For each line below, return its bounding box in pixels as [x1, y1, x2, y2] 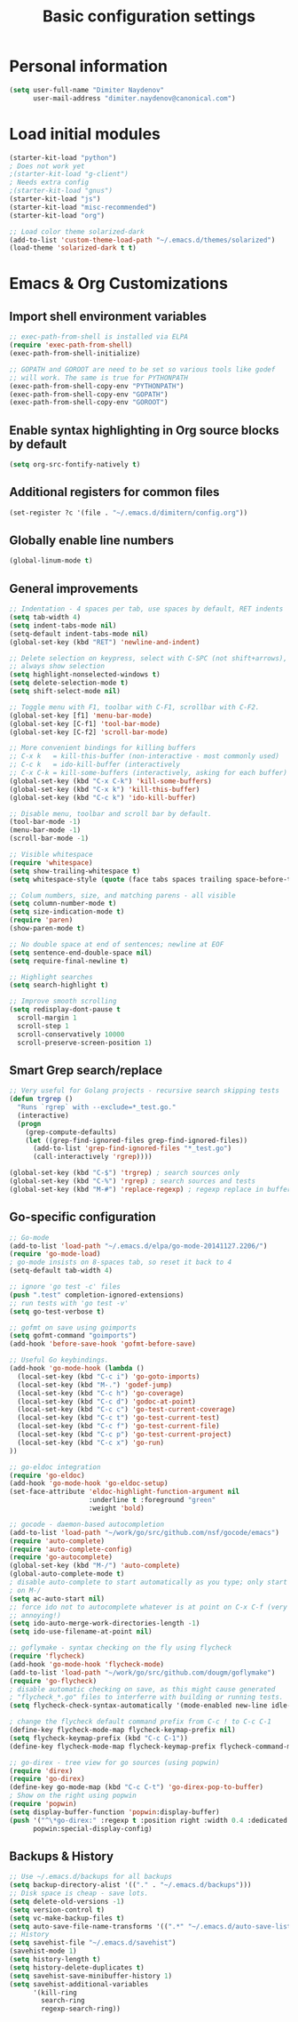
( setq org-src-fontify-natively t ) [9, 460, 141, 469]
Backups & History [9, 1849, 114, 1864]
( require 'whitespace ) [9, 858, 93, 867]
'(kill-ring [32, 1988, 77, 1997]
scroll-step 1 [17, 1021, 69, 1030]
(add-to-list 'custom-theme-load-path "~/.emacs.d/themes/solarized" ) [9, 236, 276, 244]
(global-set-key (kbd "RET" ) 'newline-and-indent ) [9, 637, 200, 646]
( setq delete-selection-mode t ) [9, 678, 129, 688]
